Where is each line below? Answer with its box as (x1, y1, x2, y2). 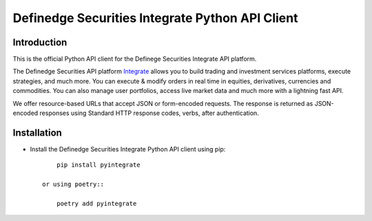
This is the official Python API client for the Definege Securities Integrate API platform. (12, 55, 257, 63)
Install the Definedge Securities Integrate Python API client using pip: (30, 145, 226, 153)
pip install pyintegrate (56, 161, 141, 169)
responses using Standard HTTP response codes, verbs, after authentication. (39, 109, 260, 117)
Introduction (12, 36, 68, 48)
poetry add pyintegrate (56, 200, 137, 207)
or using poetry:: (42, 180, 105, 189)
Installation (12, 127, 62, 138)
